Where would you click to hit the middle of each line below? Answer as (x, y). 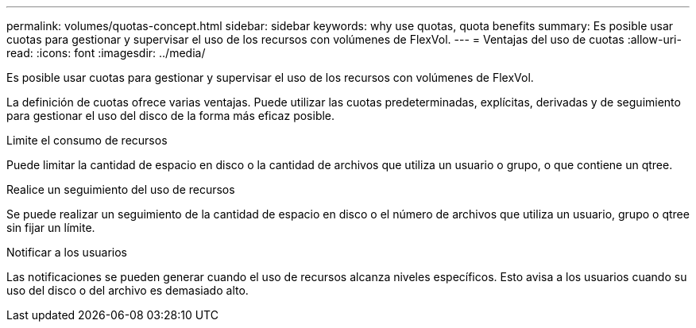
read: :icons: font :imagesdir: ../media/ (106, 53)
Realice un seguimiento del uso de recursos (121, 189)
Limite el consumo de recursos (87, 140)
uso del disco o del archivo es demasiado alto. (128, 290)
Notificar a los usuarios (67, 252)
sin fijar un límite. (51, 228)
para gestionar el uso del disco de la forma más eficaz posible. (171, 116)
